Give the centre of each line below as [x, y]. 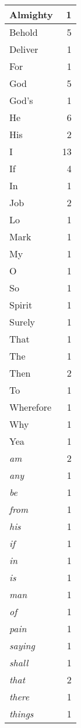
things [22, 714]
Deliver [24, 49]
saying [22, 645]
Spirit [21, 305]
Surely [22, 322]
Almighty [31, 14]
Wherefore [31, 407]
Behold [24, 32]
